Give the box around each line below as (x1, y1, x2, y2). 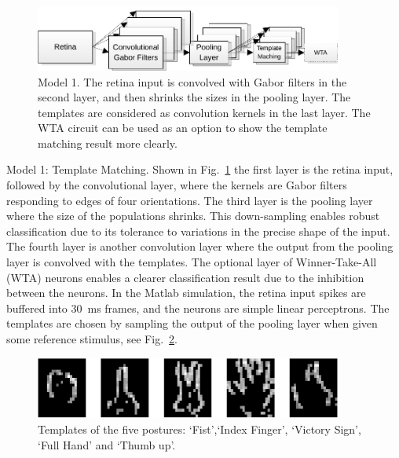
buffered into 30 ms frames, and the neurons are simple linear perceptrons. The (6, 299, 390, 316)
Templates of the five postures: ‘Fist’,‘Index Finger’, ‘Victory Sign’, (38, 420, 361, 437)
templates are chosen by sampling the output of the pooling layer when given (6, 315, 378, 332)
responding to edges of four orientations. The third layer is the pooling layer (6, 192, 373, 208)
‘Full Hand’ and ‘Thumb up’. (38, 436, 176, 453)
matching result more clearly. (38, 134, 178, 151)
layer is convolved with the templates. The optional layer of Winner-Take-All (6, 254, 377, 270)
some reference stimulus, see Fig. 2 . (6, 331, 178, 347)
